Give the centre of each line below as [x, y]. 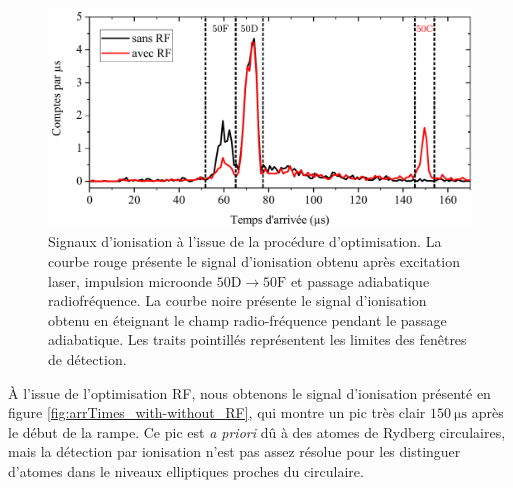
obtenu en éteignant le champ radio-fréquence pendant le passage [247, 319]
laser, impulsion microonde [130, 280]
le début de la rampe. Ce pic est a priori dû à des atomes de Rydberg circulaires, [257, 431]
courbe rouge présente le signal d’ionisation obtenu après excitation [254, 261]
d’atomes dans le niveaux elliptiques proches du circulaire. [186, 470]
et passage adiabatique [360, 280]
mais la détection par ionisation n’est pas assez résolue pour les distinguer [234, 451]
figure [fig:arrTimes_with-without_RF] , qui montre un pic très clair [217, 412]
